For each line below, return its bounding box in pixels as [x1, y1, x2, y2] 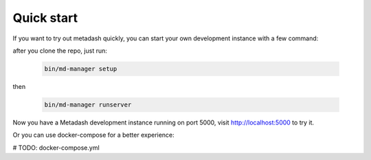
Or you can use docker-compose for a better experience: [12, 131, 175, 139]
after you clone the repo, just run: [12, 46, 108, 55]
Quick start [12, 10, 78, 25]
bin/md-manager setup [44, 65, 117, 72]
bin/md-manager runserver [44, 101, 132, 109]
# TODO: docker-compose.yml [12, 144, 100, 152]
